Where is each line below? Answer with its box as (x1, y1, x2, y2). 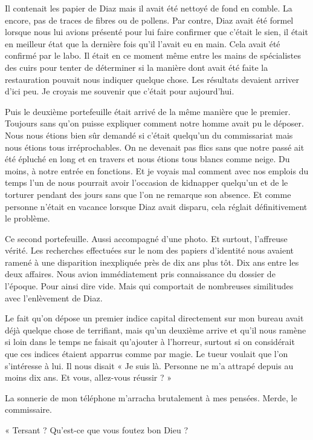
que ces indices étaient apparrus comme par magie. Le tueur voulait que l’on (5, 347, 288, 360)
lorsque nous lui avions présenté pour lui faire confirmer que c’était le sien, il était (5, 25, 308, 38)
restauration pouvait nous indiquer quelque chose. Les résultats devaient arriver (5, 73, 300, 85)
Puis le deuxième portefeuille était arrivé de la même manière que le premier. (5, 105, 291, 117)
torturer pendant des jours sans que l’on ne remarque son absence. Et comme (5, 188, 291, 200)
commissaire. (5, 403, 52, 416)
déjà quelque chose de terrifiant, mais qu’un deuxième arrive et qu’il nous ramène (5, 323, 306, 336)
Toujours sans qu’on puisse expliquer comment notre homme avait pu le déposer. (5, 117, 304, 130)
